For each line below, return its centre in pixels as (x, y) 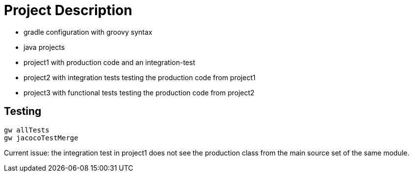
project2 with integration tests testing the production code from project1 (140, 77)
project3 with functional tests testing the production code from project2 (139, 92)
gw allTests (27, 130)
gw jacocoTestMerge (41, 138)
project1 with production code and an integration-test (109, 62)
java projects (44, 47)
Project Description (68, 10)
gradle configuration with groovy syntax (88, 32)
